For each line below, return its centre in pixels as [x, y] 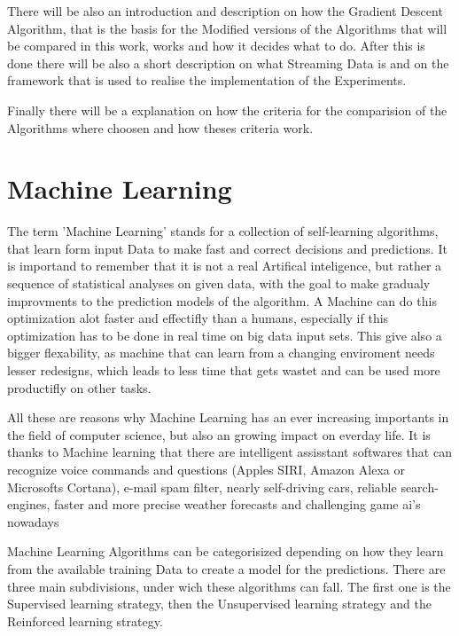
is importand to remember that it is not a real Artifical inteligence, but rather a [225, 266]
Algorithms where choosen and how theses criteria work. [160, 127]
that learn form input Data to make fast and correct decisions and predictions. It [227, 248]
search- [420, 487]
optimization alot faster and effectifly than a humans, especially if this [198, 318]
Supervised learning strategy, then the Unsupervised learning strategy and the [220, 604]
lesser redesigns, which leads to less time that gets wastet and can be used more [224, 370]
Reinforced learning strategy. [85, 620]
